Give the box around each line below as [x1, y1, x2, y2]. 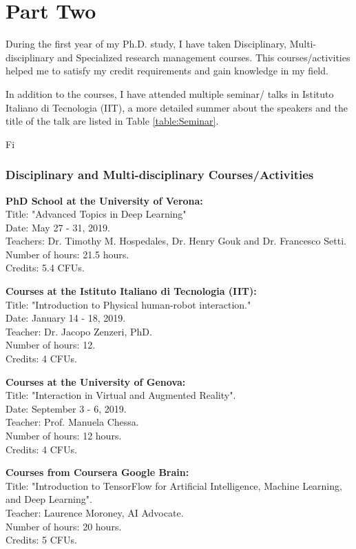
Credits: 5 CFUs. [6, 532, 77, 547]
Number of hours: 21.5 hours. [6, 247, 129, 261]
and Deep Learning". [6, 492, 92, 506]
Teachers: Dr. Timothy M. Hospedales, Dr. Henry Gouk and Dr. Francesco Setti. [6, 234, 346, 248]
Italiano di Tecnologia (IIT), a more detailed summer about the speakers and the [6, 100, 348, 114]
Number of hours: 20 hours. [6, 519, 122, 533]
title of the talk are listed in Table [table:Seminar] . [6, 114, 219, 128]
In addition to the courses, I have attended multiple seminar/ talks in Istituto [6, 86, 334, 101]
